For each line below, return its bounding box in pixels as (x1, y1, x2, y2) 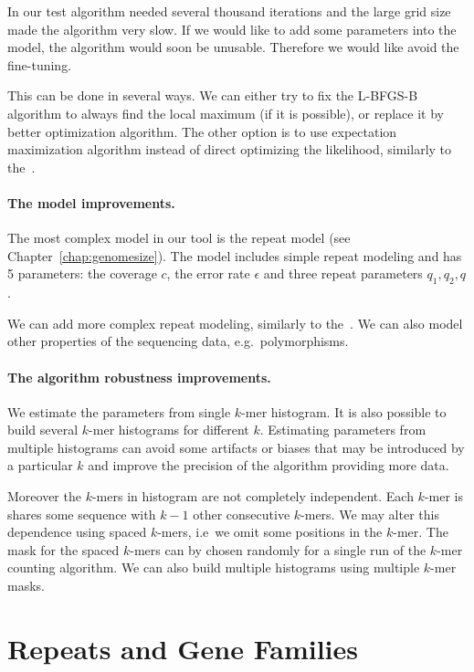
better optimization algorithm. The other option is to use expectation (7, 121, 397, 141)
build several (7, 420, 79, 439)
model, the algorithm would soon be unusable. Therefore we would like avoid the (7, 37, 459, 57)
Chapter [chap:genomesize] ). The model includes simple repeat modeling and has (7, 246, 462, 265)
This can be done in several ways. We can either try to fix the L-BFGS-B (7, 86, 418, 105)
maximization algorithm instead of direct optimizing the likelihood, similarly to (7, 140, 452, 159)
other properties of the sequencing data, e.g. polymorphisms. (7, 331, 349, 351)
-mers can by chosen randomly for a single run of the (130, 540, 427, 559)
